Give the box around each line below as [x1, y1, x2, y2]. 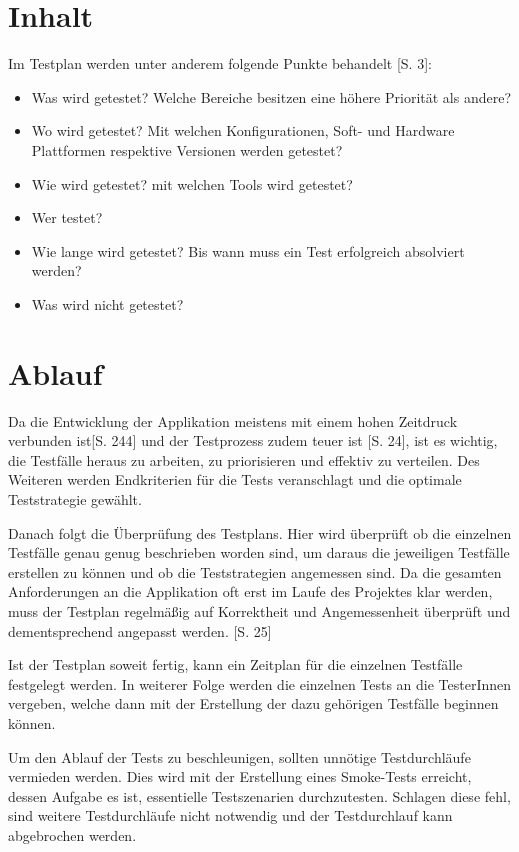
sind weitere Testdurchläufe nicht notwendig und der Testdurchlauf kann [8, 805, 453, 826]
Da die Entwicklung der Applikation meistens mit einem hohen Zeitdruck [8, 410, 458, 431]
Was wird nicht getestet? [31, 293, 184, 314]
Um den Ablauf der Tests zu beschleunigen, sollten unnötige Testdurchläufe [8, 746, 471, 767]
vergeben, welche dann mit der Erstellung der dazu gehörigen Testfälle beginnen [8, 693, 499, 714]
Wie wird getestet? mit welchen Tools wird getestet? [31, 173, 353, 194]
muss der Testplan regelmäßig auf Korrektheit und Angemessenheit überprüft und [8, 600, 511, 621]
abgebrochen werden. [8, 824, 137, 845]
